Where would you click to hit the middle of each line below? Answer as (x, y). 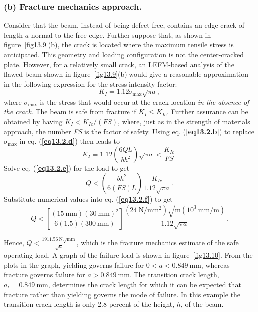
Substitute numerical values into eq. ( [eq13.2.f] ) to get (88, 199)
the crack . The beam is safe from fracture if (70, 111)
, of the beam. (202, 304)
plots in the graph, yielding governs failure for (74, 264)
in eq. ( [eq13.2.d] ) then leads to (69, 141)
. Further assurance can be (207, 111)
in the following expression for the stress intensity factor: (91, 83)
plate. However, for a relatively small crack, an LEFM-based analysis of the (119, 64)
